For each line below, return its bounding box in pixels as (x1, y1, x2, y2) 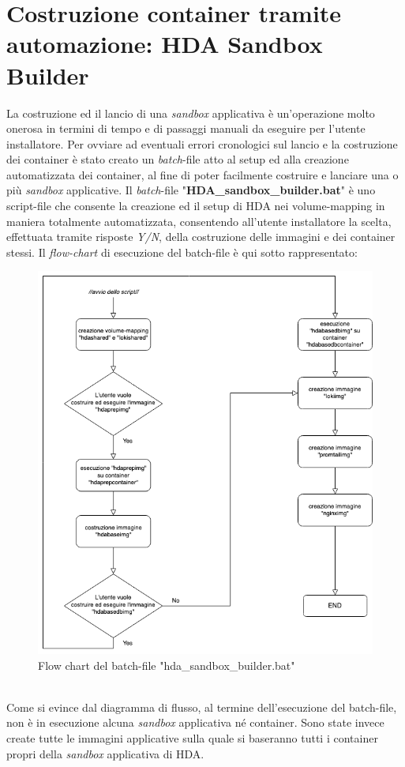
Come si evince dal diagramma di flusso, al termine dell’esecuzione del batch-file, (6, 698, 397, 715)
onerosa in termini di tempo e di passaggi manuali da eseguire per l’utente (6, 120, 366, 137)
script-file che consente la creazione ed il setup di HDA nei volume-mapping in (6, 197, 385, 214)
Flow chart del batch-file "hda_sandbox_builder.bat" (38, 656, 295, 673)
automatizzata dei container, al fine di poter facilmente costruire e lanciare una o (6, 166, 399, 182)
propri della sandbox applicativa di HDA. (6, 745, 204, 761)
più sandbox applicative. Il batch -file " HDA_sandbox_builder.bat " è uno (6, 182, 376, 198)
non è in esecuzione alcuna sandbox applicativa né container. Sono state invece (6, 714, 384, 731)
